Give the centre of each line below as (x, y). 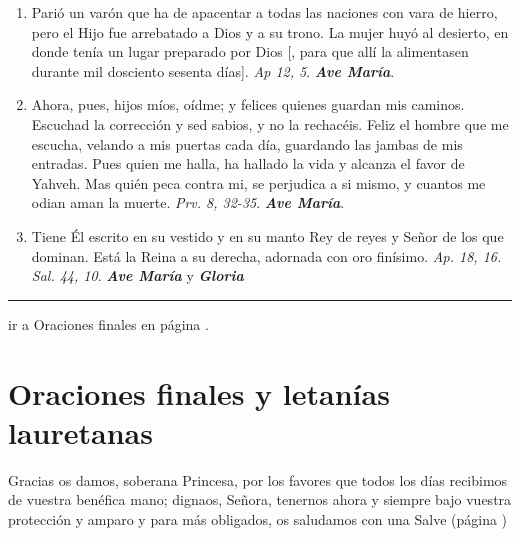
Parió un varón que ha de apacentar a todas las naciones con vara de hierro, (264, 12)
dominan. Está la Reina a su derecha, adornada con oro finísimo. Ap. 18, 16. (266, 255)
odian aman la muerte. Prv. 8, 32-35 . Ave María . (188, 202)
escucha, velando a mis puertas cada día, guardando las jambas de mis (247, 143)
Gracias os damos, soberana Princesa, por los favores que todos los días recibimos (258, 479)
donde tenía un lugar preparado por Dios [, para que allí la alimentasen (250, 51)
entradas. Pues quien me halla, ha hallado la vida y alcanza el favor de (248, 163)
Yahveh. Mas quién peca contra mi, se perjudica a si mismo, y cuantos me (258, 182)
